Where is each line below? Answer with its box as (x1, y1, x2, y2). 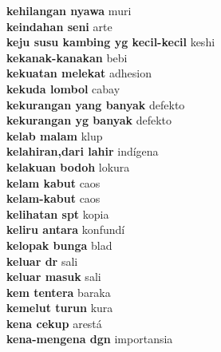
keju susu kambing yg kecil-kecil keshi (6, 34, 215, 50)
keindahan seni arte (6, 18, 112, 34)
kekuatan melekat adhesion (6, 65, 152, 81)
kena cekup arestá (6, 314, 102, 331)
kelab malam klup (6, 127, 103, 144)
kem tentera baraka (6, 283, 111, 300)
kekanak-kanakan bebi (6, 49, 128, 65)
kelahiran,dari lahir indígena (6, 143, 159, 160)
